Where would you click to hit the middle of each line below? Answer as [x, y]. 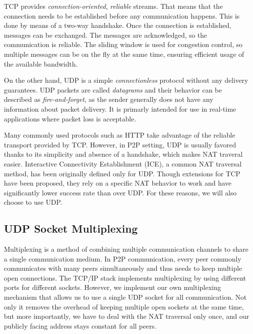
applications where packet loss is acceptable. [70, 118]
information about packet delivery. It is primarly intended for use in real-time [120, 108]
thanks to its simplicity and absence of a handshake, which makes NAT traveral [123, 154]
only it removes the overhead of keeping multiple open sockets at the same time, [124, 306]
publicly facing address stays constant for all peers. [80, 325]
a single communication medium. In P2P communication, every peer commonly [123, 258]
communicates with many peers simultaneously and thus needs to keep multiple [123, 268]
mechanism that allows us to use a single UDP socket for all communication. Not [125, 297]
